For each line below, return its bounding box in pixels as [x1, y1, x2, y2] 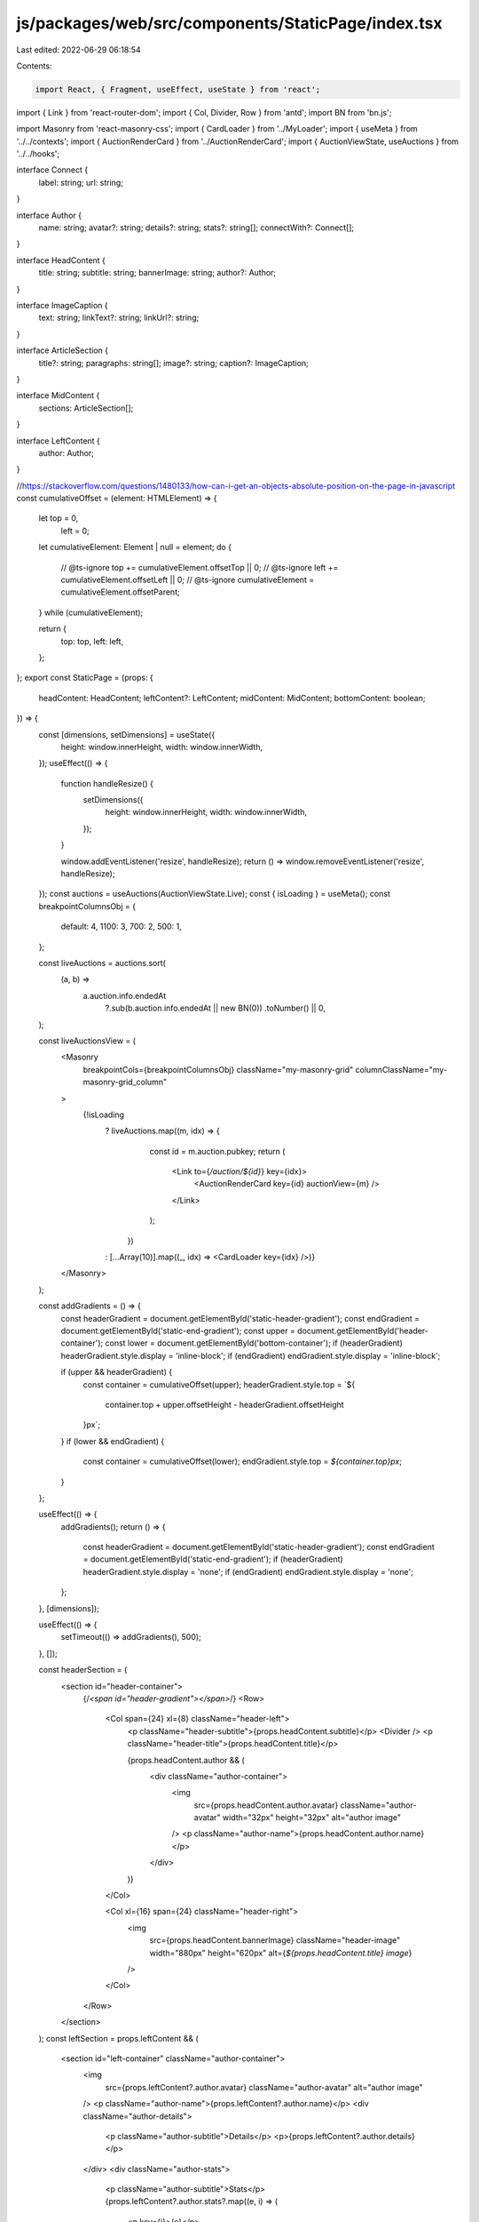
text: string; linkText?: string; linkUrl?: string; [38, 312, 200, 324]
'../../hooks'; [16, 148, 60, 159]
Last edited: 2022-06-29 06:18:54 [16, 44, 141, 55]
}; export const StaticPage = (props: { [16, 672, 154, 683]
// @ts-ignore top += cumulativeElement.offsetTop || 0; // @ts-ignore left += [60, 562, 339, 572]
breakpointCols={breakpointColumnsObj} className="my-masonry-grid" [82, 1064, 354, 1075]
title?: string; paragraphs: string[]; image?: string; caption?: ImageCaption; [38, 357, 310, 368]
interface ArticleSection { [16, 345, 109, 356]
